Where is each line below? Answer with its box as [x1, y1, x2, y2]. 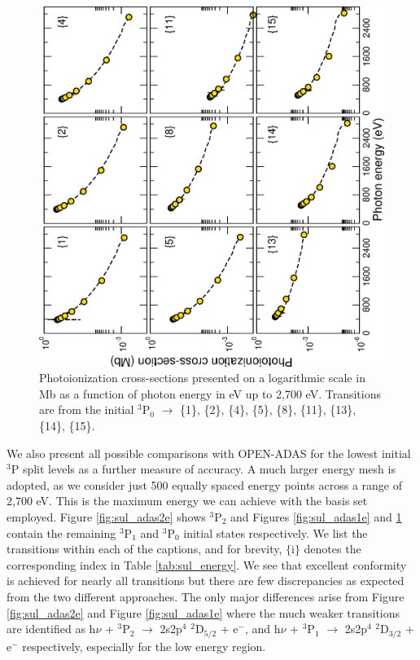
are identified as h [7, 620, 96, 637]
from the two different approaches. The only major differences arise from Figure [7, 587, 405, 605]
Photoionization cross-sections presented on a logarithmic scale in [39, 369, 365, 386]
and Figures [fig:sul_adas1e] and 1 [230, 508, 402, 526]
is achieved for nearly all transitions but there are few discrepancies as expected [7, 572, 405, 589]
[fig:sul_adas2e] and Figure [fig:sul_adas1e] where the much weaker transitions [7, 604, 400, 621]
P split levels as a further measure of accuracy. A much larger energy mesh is [11, 460, 396, 477]
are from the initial [39, 401, 134, 418]
